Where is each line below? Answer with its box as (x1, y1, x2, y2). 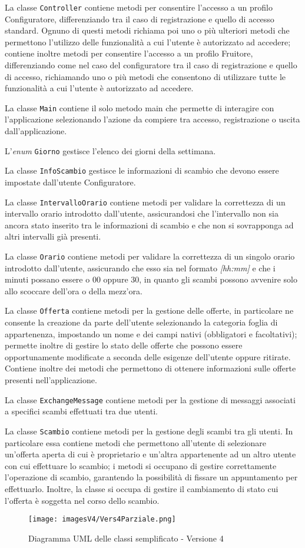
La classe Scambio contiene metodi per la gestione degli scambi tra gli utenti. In (5, 424, 293, 437)
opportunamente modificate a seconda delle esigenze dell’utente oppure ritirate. (5, 350, 291, 363)
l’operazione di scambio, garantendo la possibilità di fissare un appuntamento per (5, 471, 298, 483)
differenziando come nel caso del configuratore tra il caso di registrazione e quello (5, 59, 297, 71)
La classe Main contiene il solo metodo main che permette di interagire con (5, 101, 274, 114)
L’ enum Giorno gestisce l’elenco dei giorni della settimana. (5, 144, 216, 157)
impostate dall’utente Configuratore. (5, 175, 136, 188)
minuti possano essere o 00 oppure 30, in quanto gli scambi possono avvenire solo (5, 273, 297, 285)
